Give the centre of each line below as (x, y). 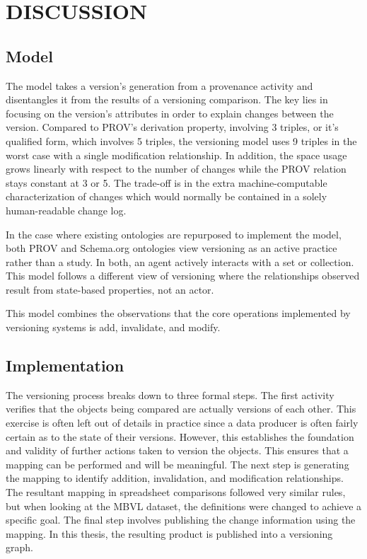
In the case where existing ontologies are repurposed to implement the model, (174, 234)
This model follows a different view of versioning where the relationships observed (183, 276)
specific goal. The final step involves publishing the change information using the (181, 520)
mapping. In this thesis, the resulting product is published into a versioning (169, 533)
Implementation (65, 365)
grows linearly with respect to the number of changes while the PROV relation (176, 169)
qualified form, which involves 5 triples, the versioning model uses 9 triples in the (181, 140)
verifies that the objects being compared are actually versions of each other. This (181, 409)
